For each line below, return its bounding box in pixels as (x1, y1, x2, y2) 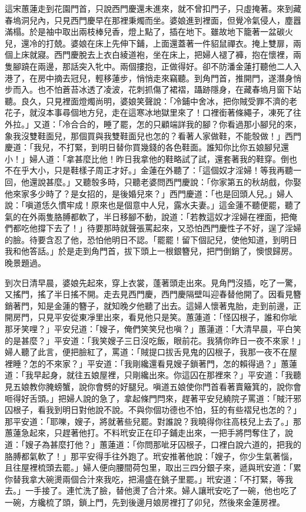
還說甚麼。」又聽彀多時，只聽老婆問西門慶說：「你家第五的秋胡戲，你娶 (29, 175, 301, 188)
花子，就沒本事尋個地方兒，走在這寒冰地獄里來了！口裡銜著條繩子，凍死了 (5, 106, 293, 119)
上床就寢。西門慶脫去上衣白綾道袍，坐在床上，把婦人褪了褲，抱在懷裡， (12, 48, 293, 61)
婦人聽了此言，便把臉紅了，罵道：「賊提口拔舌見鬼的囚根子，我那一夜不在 (5, 346, 289, 358)
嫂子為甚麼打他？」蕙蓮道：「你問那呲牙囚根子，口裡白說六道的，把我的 (25, 438, 301, 450)
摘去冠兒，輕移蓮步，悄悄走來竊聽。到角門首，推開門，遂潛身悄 (54, 71, 301, 84)
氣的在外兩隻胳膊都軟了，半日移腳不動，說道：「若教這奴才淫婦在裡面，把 (5, 210, 289, 222)
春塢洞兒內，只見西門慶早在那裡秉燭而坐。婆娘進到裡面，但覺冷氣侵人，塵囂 (5, 14, 301, 26)
